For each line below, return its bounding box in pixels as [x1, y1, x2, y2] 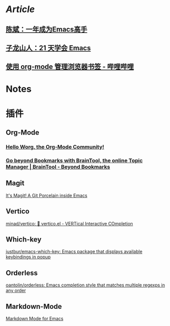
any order [6, 288, 26, 294]
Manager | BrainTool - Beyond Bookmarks [6, 163, 110, 170]
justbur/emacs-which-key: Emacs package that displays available [6, 249, 143, 255]
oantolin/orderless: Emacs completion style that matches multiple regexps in [6, 282, 165, 288]
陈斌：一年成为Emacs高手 [6, 25, 88, 33]
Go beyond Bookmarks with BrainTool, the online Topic [6, 157, 143, 164]
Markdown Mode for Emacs [6, 315, 64, 322]
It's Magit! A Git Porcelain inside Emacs [6, 192, 88, 198]
